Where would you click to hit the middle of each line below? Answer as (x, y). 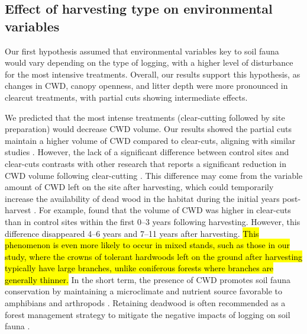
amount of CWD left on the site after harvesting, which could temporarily (139, 187)
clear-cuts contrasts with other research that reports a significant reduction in (146, 163)
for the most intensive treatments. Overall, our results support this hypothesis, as (153, 74)
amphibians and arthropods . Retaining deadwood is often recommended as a (145, 303)
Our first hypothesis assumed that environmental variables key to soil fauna (142, 51)
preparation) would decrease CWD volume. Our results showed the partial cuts (148, 129)
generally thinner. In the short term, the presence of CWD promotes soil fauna (148, 279)
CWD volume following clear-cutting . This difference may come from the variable (154, 175)
